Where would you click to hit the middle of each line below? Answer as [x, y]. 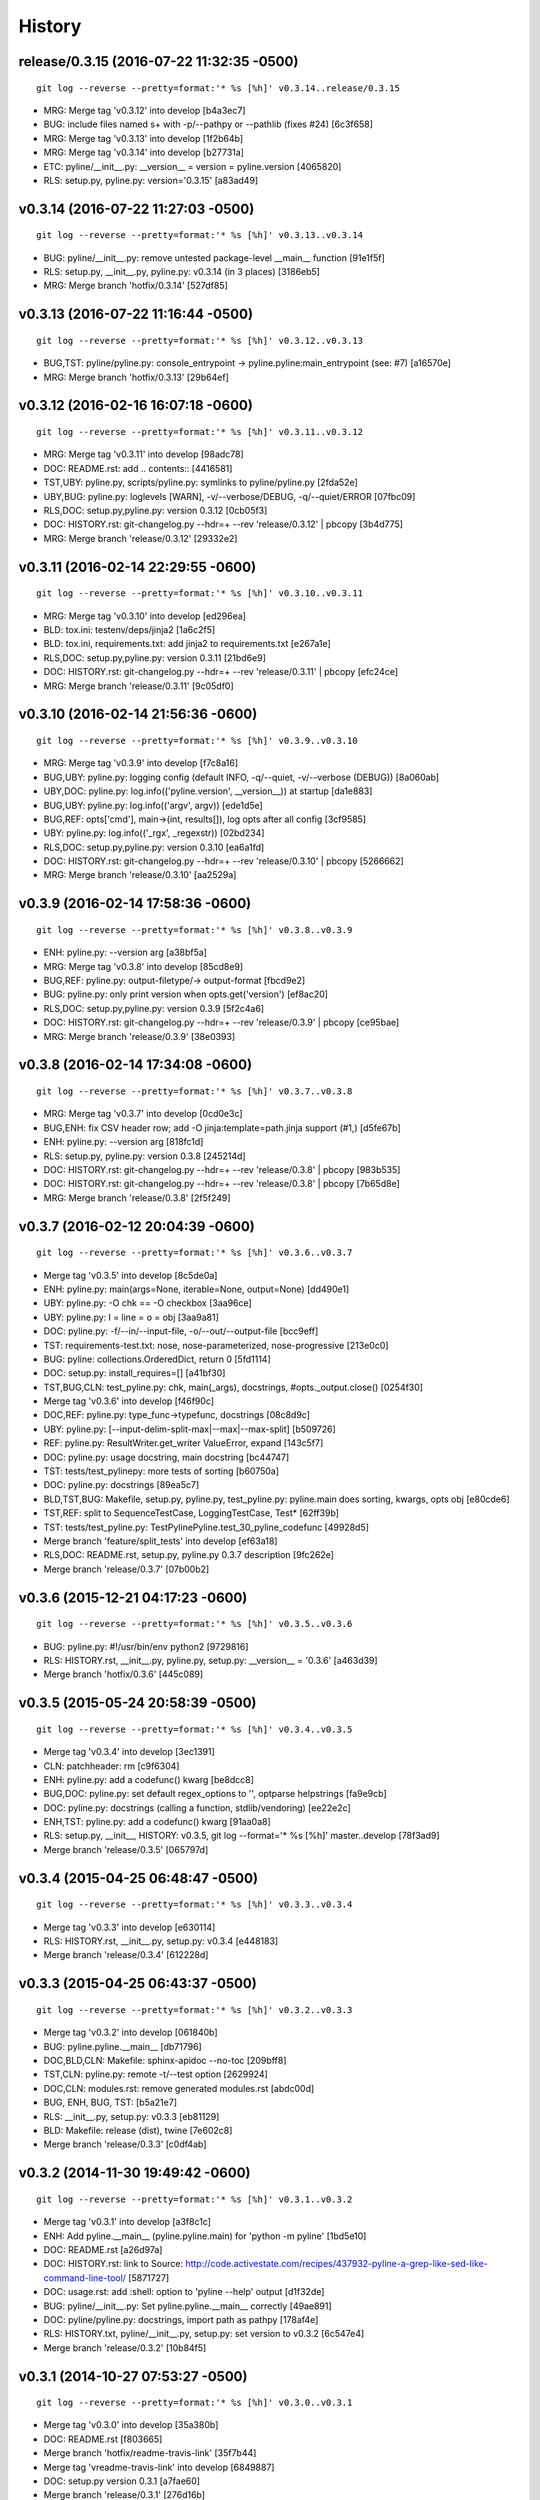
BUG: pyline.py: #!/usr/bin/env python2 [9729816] [146, 1646]
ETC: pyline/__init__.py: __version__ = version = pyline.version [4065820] [192, 166]
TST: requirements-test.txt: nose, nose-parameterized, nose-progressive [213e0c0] [216, 1345]
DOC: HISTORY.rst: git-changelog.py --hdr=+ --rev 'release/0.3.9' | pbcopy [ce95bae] [221, 1022]
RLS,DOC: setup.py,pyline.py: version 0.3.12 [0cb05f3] [155, 511]
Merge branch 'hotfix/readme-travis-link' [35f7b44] [150, 2453]
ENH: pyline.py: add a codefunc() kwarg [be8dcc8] [149, 1779]
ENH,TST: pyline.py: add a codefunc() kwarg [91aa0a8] [157, 1822]
